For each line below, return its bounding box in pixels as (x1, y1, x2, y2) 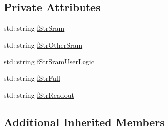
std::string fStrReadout (4, 89, 74, 100)
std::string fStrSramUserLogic (4, 56, 94, 66)
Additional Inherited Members (4, 114, 165, 129)
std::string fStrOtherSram (4, 39, 83, 50)
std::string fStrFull (4, 72, 60, 83)
